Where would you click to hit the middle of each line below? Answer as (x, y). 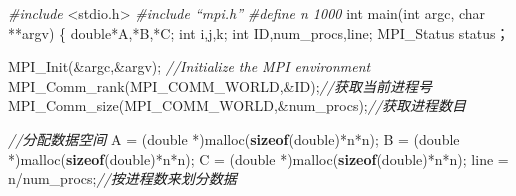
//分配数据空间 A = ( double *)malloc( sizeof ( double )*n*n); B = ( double (234, 138)
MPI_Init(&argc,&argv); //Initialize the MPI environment (189, 66)
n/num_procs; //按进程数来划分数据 (122, 178)
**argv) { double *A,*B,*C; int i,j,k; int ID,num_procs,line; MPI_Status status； (259, 32)
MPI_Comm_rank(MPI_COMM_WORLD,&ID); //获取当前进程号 (220, 85)
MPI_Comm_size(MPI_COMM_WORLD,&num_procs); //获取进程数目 (237, 105)
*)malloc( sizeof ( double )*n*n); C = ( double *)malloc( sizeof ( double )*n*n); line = (258, 158)
